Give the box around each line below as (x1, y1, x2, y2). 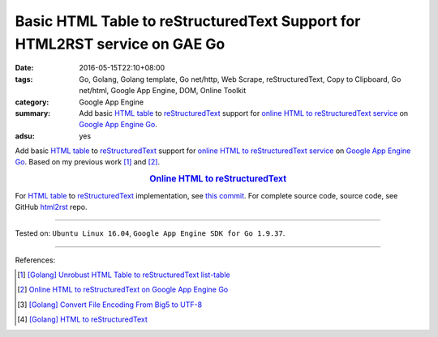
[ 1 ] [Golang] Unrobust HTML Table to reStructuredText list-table (17, 270, 230, 279)
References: (15, 255, 56, 265)
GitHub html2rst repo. (15, 202, 88, 211)
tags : (15, 74, 33, 84)
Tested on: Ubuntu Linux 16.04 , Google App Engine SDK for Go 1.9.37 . (15, 228, 286, 238)
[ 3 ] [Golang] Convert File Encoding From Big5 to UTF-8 (17, 300, 203, 309)
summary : (15, 108, 51, 117)
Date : (15, 63, 34, 73)
